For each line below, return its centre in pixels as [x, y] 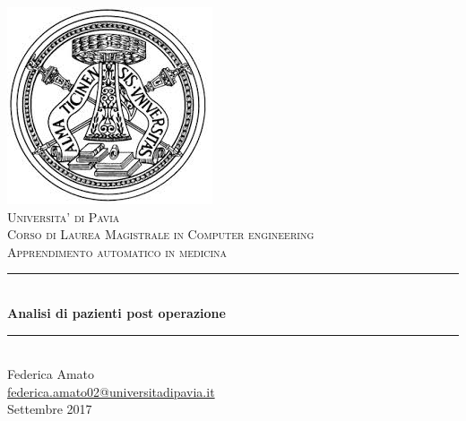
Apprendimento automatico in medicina [117, 251]
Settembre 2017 [50, 409]
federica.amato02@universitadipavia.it [111, 391]
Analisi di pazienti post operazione [116, 312]
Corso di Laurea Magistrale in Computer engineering [161, 234]
